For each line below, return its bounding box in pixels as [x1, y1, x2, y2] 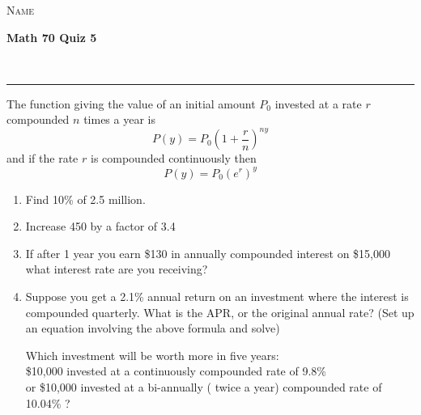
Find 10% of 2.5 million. [25, 190, 146, 207]
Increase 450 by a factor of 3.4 [25, 218, 176, 235]
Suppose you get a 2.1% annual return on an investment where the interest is [25, 287, 409, 304]
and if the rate [6, 150, 79, 167]
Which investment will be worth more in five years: [25, 346, 279, 363]
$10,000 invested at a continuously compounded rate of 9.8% [25, 362, 326, 379]
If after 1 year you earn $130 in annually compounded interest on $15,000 [25, 244, 390, 261]
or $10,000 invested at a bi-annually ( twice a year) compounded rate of [25, 378, 382, 395]
